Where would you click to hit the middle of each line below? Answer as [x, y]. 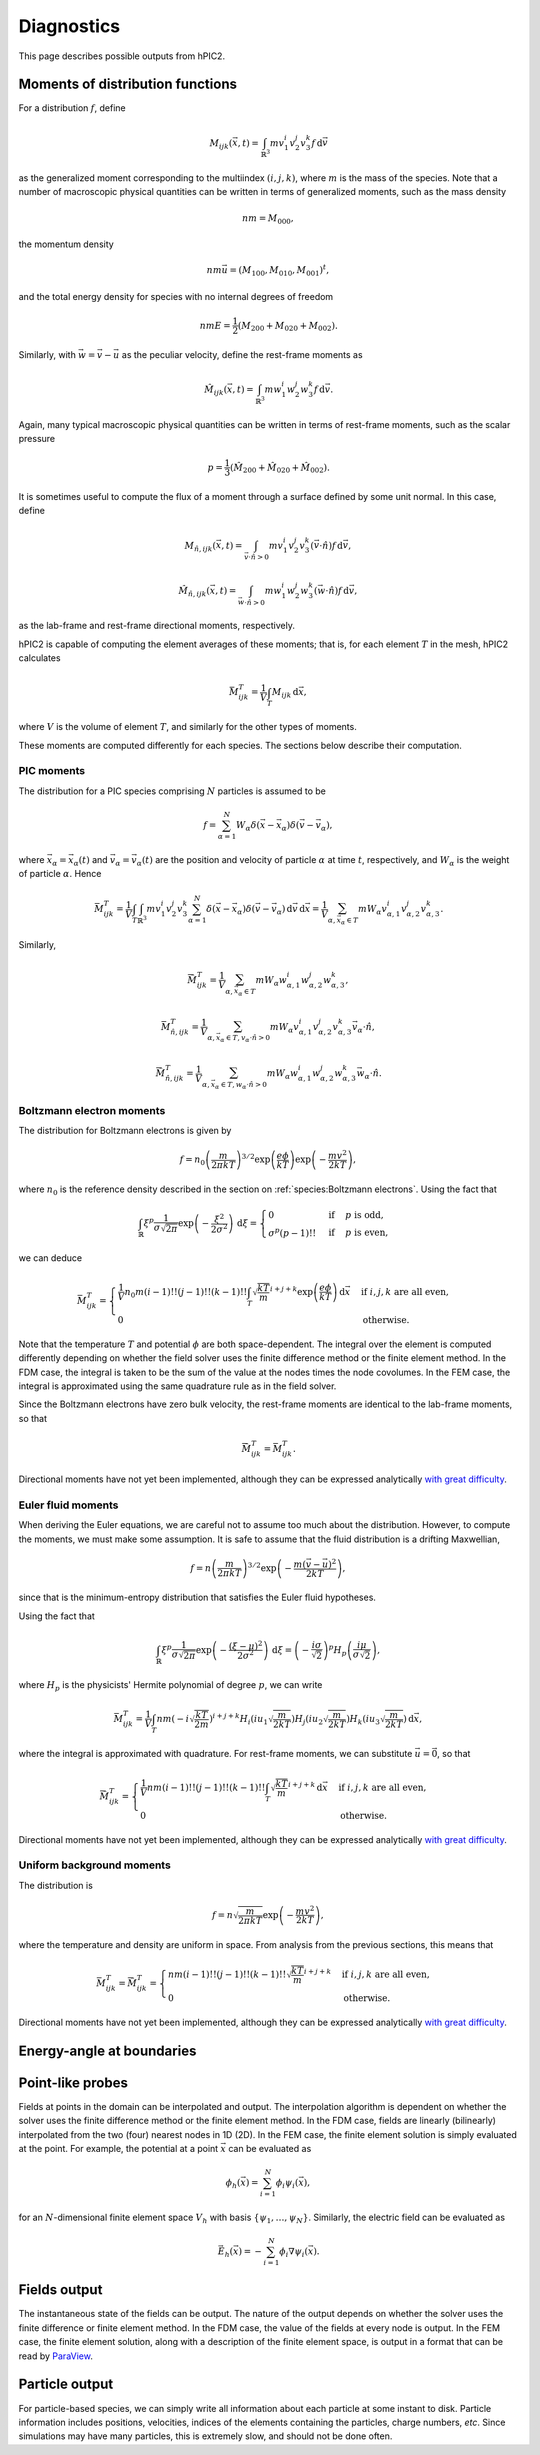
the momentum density [66, 244]
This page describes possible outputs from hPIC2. [121, 56]
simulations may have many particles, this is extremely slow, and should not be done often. [205, 2436]
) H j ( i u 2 [307, 1720]
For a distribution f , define [72, 108]
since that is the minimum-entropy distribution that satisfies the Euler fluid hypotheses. [197, 1597]
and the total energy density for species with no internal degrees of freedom [176, 296]
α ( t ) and [91, 860]
